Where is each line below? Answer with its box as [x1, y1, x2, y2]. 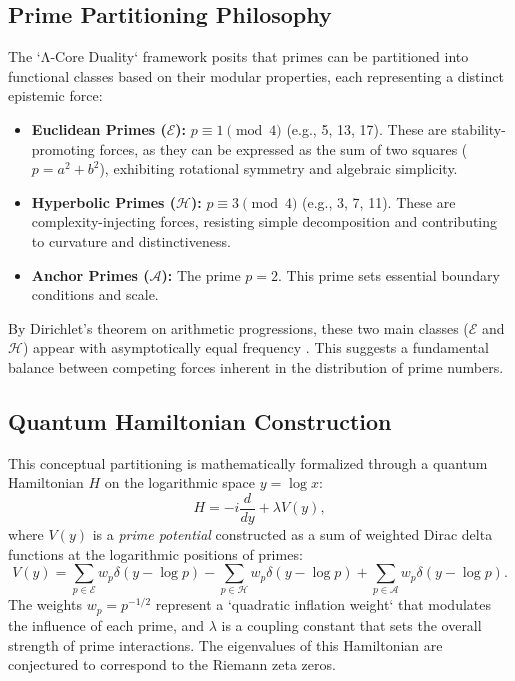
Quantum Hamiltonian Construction [8, 405, 392, 436]
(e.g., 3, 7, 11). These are [302, 191, 456, 212]
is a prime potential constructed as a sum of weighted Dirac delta [92, 523, 493, 544]
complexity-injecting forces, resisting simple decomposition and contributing [31, 211, 498, 232]
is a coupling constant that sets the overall [221, 614, 482, 635]
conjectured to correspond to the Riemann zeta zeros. [8, 654, 336, 675]
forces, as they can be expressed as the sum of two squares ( [99, 138, 468, 159]
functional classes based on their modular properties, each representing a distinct [8, 65, 504, 86]
